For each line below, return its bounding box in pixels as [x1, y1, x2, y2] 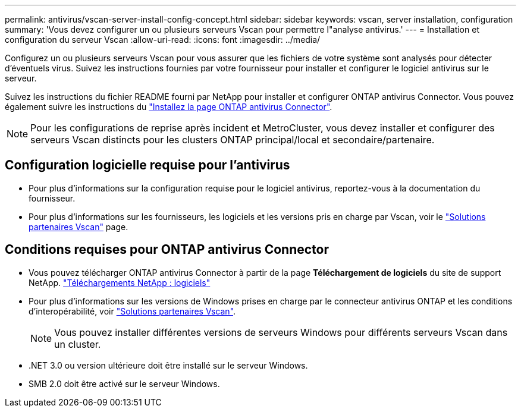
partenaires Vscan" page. [29, 221, 128, 232]
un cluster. [54, 338, 101, 350]
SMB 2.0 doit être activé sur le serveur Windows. [29, 378, 220, 389]
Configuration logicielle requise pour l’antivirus [5, 158, 290, 173]
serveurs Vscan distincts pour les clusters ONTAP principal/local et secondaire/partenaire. [30, 134, 435, 146]
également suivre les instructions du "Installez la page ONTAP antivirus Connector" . [5, 102, 332, 112]
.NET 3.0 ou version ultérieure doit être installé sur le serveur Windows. [29, 360, 308, 370]
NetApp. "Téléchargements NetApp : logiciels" [29, 277, 211, 288]
